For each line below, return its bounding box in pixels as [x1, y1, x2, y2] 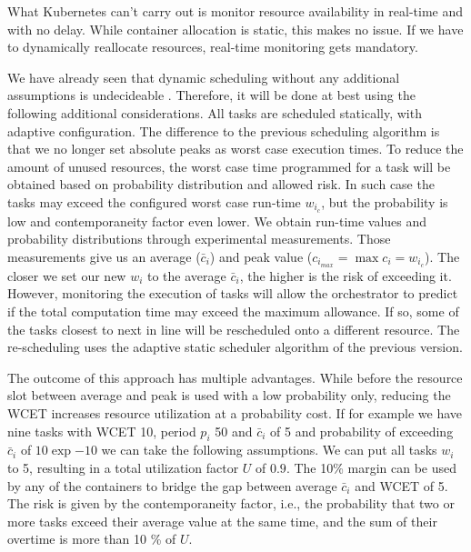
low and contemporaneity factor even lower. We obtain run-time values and [7, 211, 427, 230]
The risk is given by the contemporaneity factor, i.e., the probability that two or [7, 494, 455, 513]
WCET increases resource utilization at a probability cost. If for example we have [7, 404, 462, 422]
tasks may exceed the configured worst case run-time [7, 192, 301, 211]
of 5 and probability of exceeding [270, 421, 454, 440]
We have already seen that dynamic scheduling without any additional [7, 67, 400, 86]
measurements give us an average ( [7, 246, 201, 266]
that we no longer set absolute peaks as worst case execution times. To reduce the [7, 139, 464, 158]
